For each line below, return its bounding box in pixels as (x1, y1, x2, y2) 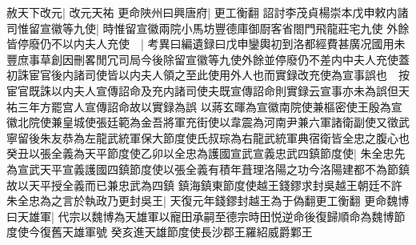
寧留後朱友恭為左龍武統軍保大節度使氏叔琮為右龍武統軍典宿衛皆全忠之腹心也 (6, 129, 410, 146)
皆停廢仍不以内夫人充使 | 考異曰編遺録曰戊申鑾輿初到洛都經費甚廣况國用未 (6, 35, 406, 52)
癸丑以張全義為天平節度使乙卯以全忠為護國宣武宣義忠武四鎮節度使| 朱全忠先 (6, 145, 406, 162)
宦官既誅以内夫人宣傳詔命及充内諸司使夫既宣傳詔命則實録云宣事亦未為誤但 (6, 82, 398, 98)
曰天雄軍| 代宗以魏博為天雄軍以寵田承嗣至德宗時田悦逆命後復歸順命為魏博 (6, 207, 394, 224)
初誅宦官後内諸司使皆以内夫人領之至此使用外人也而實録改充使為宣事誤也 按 (6, 66, 410, 83)
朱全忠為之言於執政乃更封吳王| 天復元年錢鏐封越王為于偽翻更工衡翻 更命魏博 (6, 192, 410, 209)
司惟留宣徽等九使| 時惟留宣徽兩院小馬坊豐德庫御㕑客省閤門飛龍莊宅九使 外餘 (6, 19, 410, 36)
